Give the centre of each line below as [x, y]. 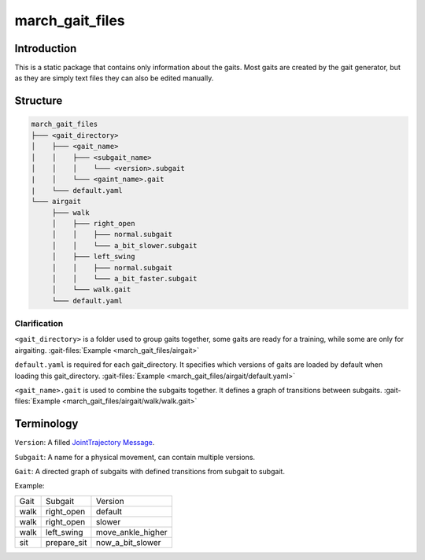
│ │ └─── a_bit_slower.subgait [124, 245]
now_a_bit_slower [128, 542]
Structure [39, 101]
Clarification [39, 324]
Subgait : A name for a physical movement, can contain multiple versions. [135, 457]
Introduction [46, 48]
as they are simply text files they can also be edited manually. [114, 78]
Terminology [46, 424]
